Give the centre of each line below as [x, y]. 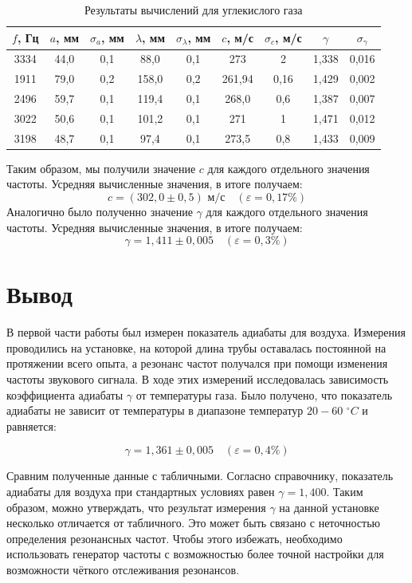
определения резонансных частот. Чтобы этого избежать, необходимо [175, 538]
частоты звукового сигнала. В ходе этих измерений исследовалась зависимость [198, 379]
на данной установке [329, 507]
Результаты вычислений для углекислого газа [193, 10]
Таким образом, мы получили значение [101, 168]
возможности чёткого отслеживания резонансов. [123, 569]
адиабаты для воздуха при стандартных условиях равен [141, 492]
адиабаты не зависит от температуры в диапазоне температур [155, 410]
